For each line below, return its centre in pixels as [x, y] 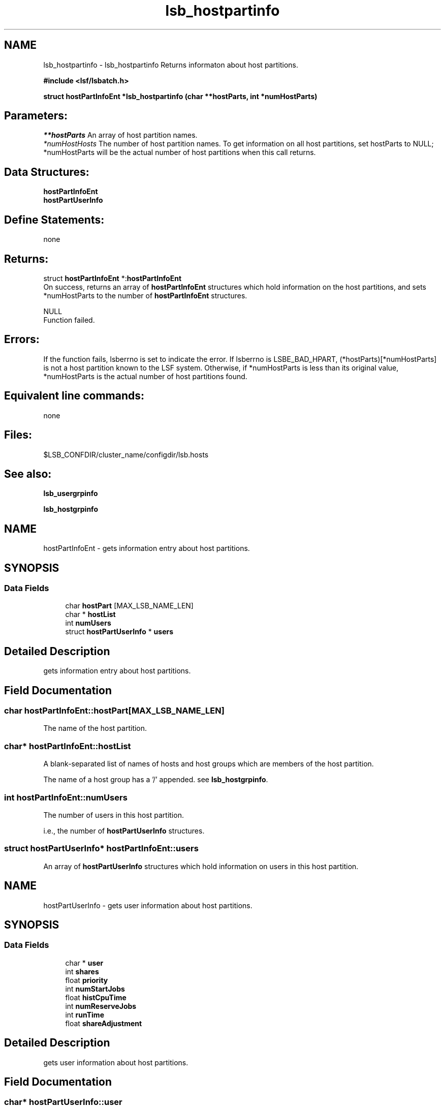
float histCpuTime [96, 997]
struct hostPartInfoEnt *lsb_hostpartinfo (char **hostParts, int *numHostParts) [180, 96]
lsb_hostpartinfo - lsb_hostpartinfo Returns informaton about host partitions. [171, 65]
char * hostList [90, 614]
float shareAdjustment [104, 1023]
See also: [28, 474]
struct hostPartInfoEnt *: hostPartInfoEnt [113, 278]
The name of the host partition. [95, 728]
